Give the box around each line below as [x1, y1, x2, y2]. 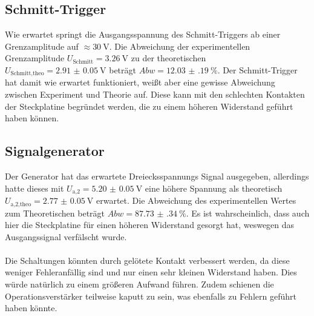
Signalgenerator [5, 141, 105, 160]
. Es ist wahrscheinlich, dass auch [186, 206, 310, 219]
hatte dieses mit [5, 181, 64, 194]
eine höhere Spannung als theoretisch [145, 181, 283, 194]
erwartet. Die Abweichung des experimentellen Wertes [96, 194, 296, 207]
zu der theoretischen [131, 52, 206, 64]
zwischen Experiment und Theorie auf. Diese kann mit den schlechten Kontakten [5, 88, 305, 101]
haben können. [5, 112, 59, 124]
